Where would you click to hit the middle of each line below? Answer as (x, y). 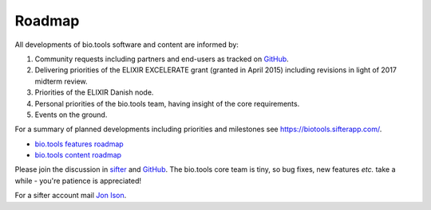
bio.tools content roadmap (78, 155)
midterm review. (61, 81)
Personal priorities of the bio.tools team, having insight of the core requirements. (167, 103)
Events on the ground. (71, 115)
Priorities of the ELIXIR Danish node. (94, 92)
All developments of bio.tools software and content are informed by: (127, 45)
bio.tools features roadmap (79, 144)
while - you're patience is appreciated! (78, 181)
